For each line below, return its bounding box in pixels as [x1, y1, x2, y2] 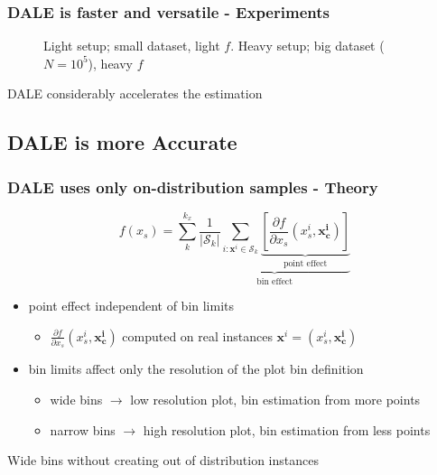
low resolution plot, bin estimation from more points [130, 389, 421, 408]
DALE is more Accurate [7, 128, 237, 156]
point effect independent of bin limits [28, 296, 235, 315]
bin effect [256, 276, 293, 286]
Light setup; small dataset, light [43, 36, 220, 55]
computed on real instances [122, 326, 273, 345]
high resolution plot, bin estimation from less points [143, 420, 431, 439]
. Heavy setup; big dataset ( [230, 36, 385, 55]
